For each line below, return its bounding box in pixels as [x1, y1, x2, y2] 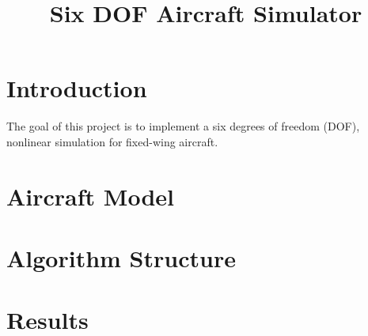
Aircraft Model [6, 179, 174, 212]
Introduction [6, 72, 147, 104]
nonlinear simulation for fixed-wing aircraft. [6, 133, 218, 149]
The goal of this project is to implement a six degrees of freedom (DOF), [6, 118, 360, 134]
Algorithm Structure [6, 242, 236, 274]
